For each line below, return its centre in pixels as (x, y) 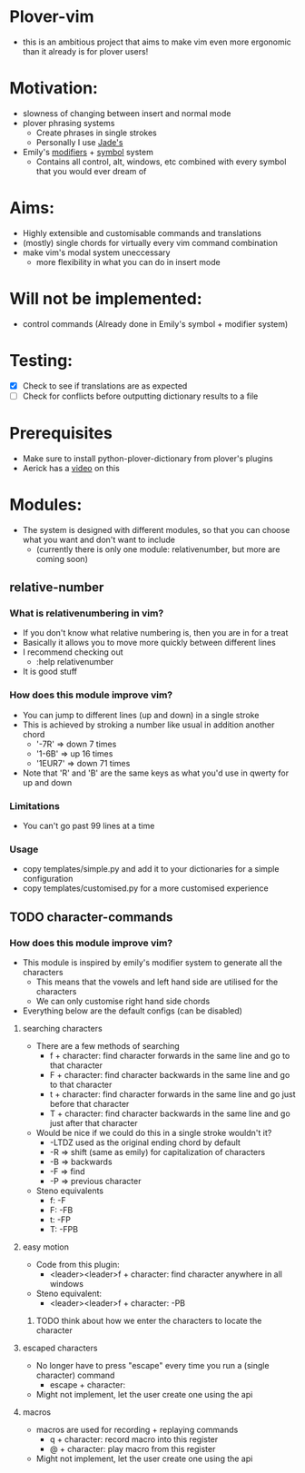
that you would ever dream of (91, 171)
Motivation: (54, 89)
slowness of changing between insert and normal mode (127, 113)
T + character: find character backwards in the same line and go (170, 1113)
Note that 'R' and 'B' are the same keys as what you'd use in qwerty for (155, 773)
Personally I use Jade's (79, 142)
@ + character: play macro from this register (133, 1448)
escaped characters (60, 1348)
